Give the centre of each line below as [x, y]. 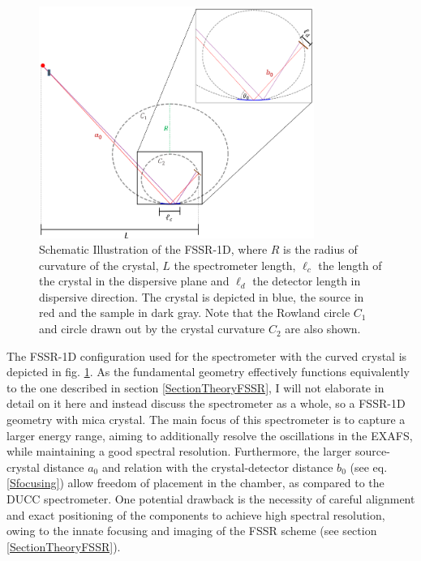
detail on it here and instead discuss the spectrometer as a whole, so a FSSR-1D [206, 403]
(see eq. [369, 467]
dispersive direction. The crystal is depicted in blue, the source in [202, 296]
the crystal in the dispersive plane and [134, 281]
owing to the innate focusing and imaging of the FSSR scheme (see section [192, 531]
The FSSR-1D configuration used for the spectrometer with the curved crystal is [207, 355]
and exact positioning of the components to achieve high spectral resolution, [196, 514]
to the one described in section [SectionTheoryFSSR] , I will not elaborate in [195, 387]
